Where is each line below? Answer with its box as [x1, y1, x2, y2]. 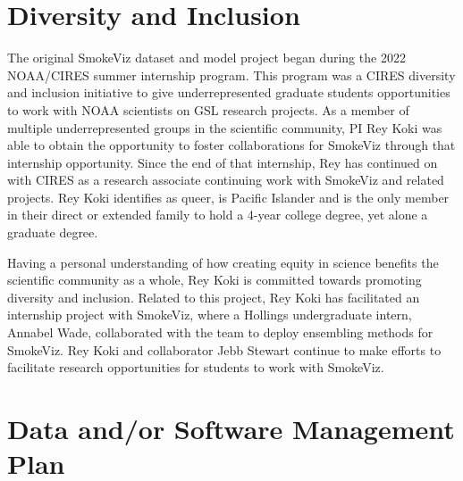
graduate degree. [7, 223, 98, 242]
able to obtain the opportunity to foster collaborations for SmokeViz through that [7, 136, 456, 154]
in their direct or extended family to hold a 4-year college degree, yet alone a [7, 205, 428, 224]
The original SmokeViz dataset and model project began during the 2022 [7, 48, 406, 67]
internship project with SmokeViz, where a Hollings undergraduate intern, [7, 305, 412, 324]
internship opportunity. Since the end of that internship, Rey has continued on [7, 153, 438, 171]
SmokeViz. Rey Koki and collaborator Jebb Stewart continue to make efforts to [7, 340, 442, 359]
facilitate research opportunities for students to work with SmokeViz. [7, 358, 384, 377]
